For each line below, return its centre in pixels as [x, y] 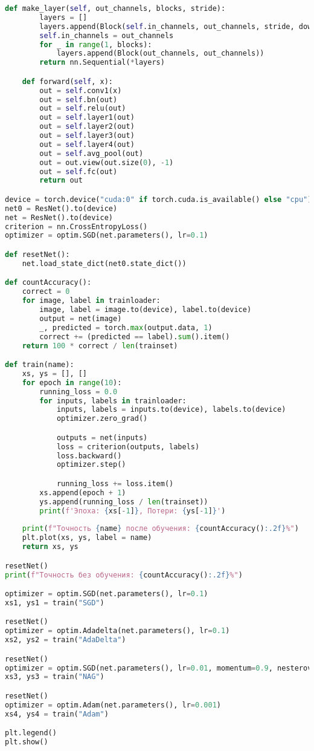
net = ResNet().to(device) [59, 217]
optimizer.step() [91, 465]
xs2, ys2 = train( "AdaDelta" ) [66, 640]
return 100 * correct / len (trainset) [100, 346]
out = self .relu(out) [83, 109]
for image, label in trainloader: [91, 301]
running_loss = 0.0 [78, 392]
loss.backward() [89, 456]
